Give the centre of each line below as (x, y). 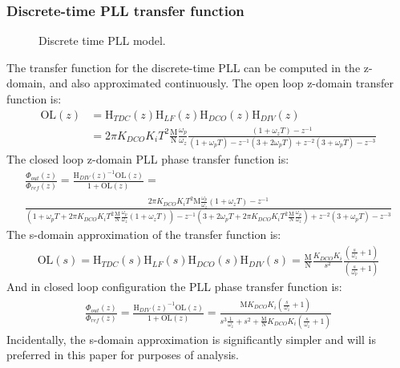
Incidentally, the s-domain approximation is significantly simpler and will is (191, 339)
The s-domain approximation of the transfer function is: (144, 235)
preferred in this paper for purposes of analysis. (123, 355)
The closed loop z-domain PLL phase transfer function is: (148, 158)
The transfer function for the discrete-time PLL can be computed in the (184, 67)
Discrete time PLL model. (102, 40)
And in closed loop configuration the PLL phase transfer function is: (174, 287)
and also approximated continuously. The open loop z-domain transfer (222, 83)
